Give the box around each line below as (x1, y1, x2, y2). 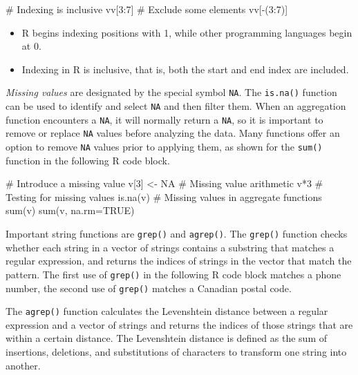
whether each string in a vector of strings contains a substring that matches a (6, 240, 335, 254)
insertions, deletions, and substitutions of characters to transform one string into (6, 345, 347, 359)
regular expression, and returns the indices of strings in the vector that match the (6, 253, 352, 268)
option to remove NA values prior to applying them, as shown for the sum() (6, 140, 323, 153)
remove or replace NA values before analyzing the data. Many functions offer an (6, 126, 340, 140)
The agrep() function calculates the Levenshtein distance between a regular (6, 304, 328, 318)
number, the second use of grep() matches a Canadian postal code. (6, 280, 292, 295)
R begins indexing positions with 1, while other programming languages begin (21, 25, 352, 39)
